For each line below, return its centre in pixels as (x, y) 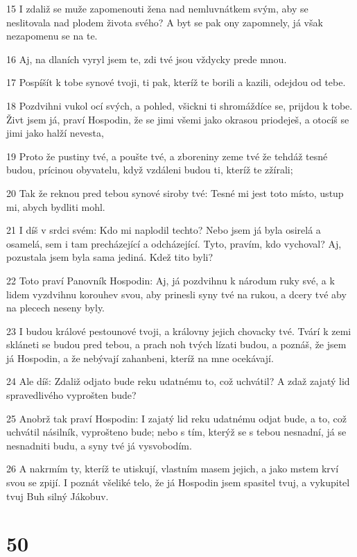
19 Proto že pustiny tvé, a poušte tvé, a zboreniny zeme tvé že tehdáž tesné (167, 156)
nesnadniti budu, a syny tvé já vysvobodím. (99, 445)
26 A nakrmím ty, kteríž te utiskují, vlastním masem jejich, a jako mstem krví (173, 469)
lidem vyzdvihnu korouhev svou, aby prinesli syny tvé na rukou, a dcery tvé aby (176, 294)
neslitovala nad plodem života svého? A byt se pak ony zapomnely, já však (165, 22)
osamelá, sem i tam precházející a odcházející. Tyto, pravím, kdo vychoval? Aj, (174, 243)
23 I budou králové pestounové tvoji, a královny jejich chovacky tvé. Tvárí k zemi (179, 331)
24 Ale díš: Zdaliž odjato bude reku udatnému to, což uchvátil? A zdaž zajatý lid (178, 381)
